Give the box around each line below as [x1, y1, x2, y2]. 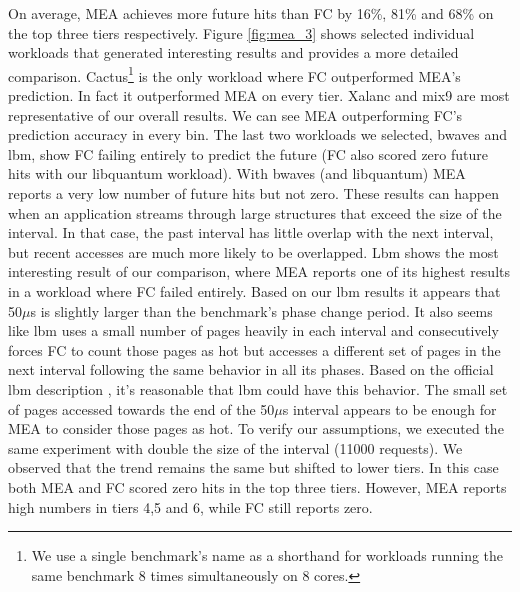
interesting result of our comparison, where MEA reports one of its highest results [8, 261, 511, 282]
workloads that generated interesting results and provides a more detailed [8, 42, 459, 63]
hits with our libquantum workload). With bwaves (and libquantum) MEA [8, 163, 466, 184]
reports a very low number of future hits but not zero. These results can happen [8, 183, 500, 203]
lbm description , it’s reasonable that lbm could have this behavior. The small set [8, 378, 508, 399]
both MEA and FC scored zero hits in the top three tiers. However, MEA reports [8, 476, 507, 497]
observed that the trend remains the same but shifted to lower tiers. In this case [8, 457, 499, 478]
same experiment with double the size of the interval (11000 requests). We [8, 437, 463, 458]
